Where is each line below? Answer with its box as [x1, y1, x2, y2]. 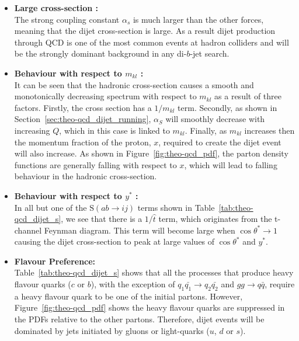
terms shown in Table [137, 201, 215, 213]
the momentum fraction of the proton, [14, 135, 151, 148]
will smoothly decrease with [165, 113, 265, 125]
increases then [244, 124, 295, 136]
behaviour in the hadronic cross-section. [14, 170, 157, 182]
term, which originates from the [158, 213, 272, 225]
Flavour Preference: [14, 255, 96, 267]
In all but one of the [14, 201, 87, 213]
